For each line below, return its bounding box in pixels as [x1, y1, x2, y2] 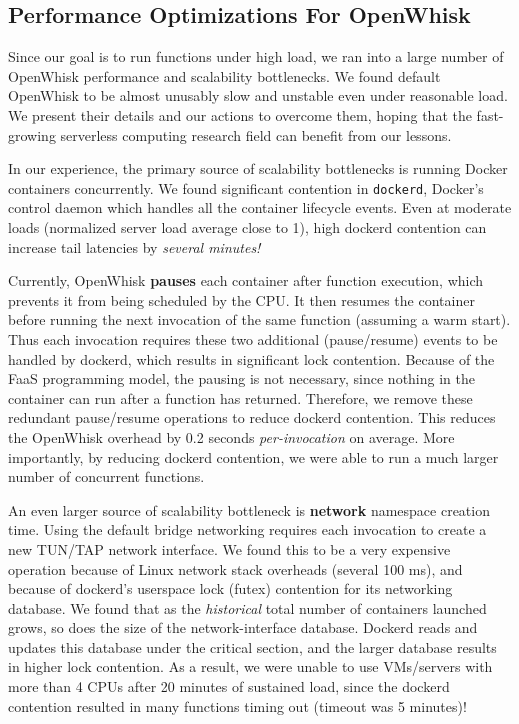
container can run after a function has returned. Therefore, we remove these [8, 387, 473, 408]
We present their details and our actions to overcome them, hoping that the [8, 104, 472, 125]
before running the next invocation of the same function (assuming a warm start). [8, 309, 511, 330]
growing [8, 124, 56, 145]
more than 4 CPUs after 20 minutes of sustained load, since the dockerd [8, 676, 450, 697]
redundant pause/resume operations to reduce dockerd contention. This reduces [8, 407, 496, 428]
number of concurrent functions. [8, 466, 205, 487]
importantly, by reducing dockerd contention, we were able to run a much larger [8, 446, 499, 467]
